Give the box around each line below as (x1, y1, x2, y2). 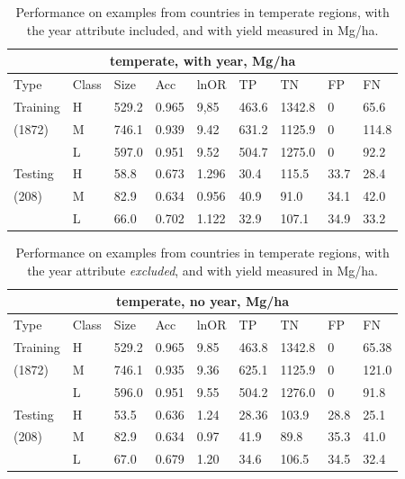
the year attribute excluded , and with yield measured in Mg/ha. (27, 260, 378, 279)
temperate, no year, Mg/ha (116, 292, 290, 311)
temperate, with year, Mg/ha (109, 51, 296, 70)
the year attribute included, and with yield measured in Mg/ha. (26, 20, 379, 39)
